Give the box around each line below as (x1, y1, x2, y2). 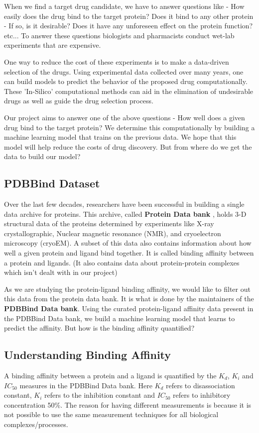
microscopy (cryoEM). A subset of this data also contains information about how (4, 238, 252, 248)
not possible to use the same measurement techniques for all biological (4, 409, 219, 420)
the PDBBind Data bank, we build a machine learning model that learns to (4, 313, 235, 323)
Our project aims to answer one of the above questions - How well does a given (4, 112, 245, 122)
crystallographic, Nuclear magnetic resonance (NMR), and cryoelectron (4, 228, 221, 238)
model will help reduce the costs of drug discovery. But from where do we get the (4, 141, 252, 152)
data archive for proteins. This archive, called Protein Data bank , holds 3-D (4, 208, 247, 219)
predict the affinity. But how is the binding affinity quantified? (4, 323, 195, 333)
